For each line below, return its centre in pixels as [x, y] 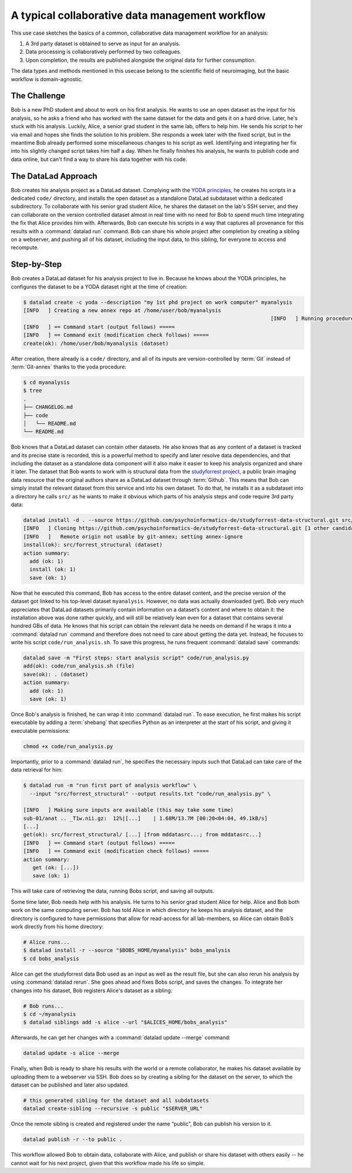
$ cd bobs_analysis [51, 958]
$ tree [33, 391]
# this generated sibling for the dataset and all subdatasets [116, 1100]
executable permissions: [40, 730]
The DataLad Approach [54, 176]
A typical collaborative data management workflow [138, 15]
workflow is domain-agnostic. [47, 79]
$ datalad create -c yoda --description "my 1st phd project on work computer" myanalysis [158, 302]
